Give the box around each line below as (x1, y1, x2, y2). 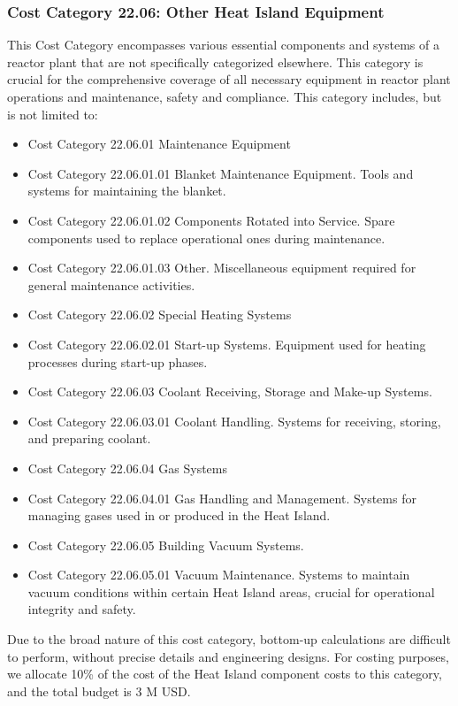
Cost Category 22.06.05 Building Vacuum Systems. (27, 535, 304, 554)
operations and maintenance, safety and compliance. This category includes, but (7, 88, 442, 105)
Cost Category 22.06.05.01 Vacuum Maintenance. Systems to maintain (27, 565, 410, 584)
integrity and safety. (27, 600, 136, 618)
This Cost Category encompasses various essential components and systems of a (7, 35, 439, 54)
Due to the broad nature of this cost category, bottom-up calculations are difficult (7, 630, 451, 648)
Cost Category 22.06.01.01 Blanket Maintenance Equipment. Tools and (27, 164, 414, 182)
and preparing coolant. (27, 429, 151, 448)
